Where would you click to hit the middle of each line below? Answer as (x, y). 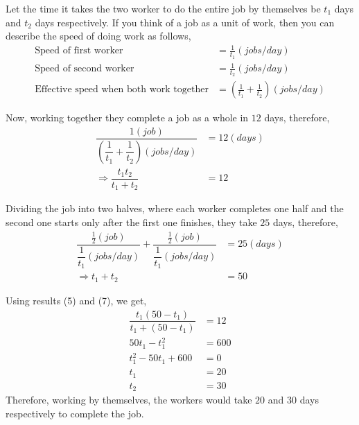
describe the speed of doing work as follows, (98, 36)
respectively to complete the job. (75, 413)
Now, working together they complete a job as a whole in (127, 118)
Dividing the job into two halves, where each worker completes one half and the (175, 208)
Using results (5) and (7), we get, (76, 300)
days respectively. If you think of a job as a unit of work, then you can (185, 22)
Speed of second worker (85, 69)
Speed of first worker (79, 51)
